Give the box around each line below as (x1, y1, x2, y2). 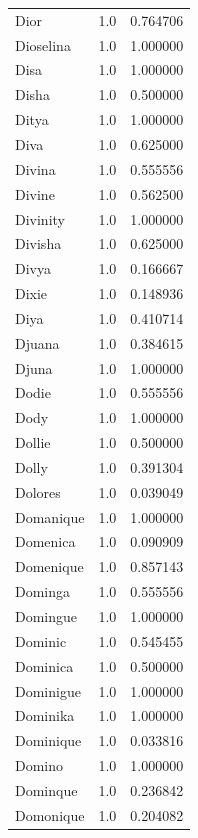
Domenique (15, 556, 84, 577)
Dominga (15, 581, 71, 602)
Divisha (15, 233, 62, 254)
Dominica (15, 655, 74, 676)
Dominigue (15, 680, 81, 701)
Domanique (15, 506, 85, 527)
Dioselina (15, 34, 71, 55)
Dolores (15, 481, 61, 502)
